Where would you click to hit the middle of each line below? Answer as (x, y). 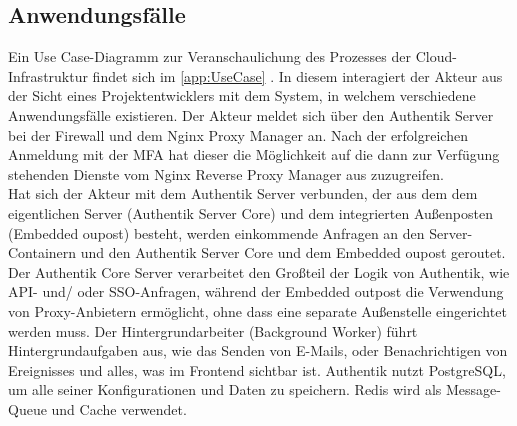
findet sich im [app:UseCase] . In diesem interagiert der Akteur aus (297, 75)
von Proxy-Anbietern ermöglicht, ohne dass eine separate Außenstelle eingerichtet (257, 310)
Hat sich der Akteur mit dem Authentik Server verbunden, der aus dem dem (243, 193)
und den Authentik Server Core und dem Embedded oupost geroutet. (293, 252)
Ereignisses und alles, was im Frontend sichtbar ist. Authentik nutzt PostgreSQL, (257, 369)
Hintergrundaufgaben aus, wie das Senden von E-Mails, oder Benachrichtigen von (258, 350)
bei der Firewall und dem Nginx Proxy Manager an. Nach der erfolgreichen (238, 134)
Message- (473, 389)
